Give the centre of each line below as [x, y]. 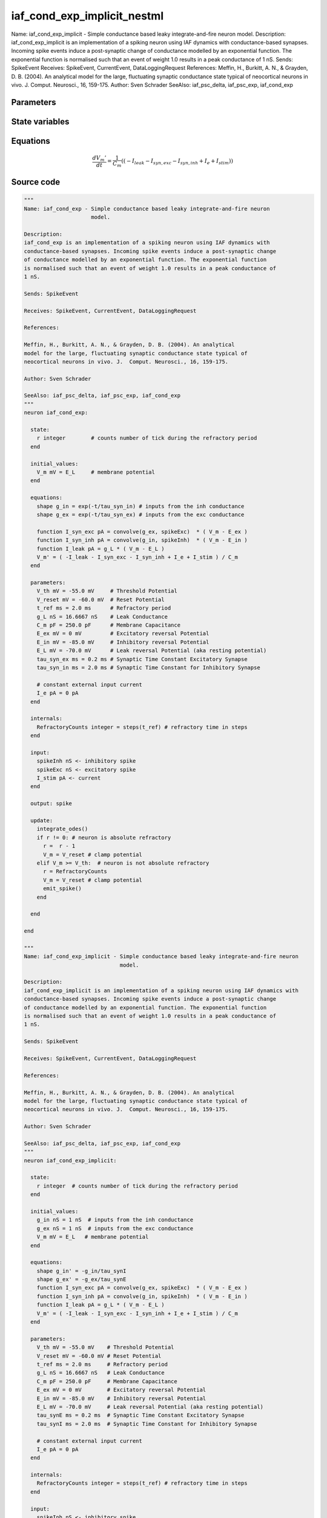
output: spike [51, 804]
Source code [36, 182]
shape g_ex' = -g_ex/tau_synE [81, 1279]
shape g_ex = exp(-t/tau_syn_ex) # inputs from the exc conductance [140, 514]
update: [42, 821]
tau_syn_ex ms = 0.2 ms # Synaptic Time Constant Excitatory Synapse [142, 659]
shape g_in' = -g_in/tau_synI [81, 1271]
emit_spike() [62, 889]
